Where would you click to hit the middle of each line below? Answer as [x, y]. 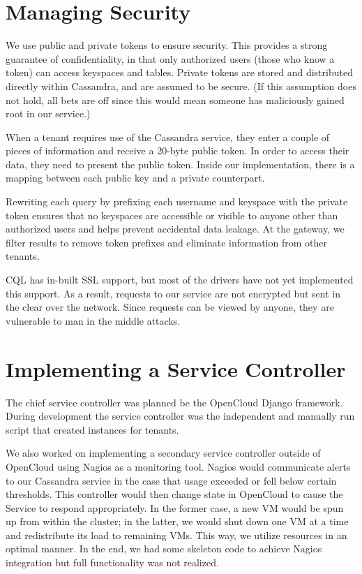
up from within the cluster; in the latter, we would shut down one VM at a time [177, 521]
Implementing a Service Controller [176, 368]
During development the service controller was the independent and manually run [180, 416]
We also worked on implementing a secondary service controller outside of [163, 453]
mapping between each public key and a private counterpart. [135, 178]
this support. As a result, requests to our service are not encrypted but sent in [173, 293]
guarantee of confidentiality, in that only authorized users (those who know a [170, 58]
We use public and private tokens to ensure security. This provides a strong [167, 45]
